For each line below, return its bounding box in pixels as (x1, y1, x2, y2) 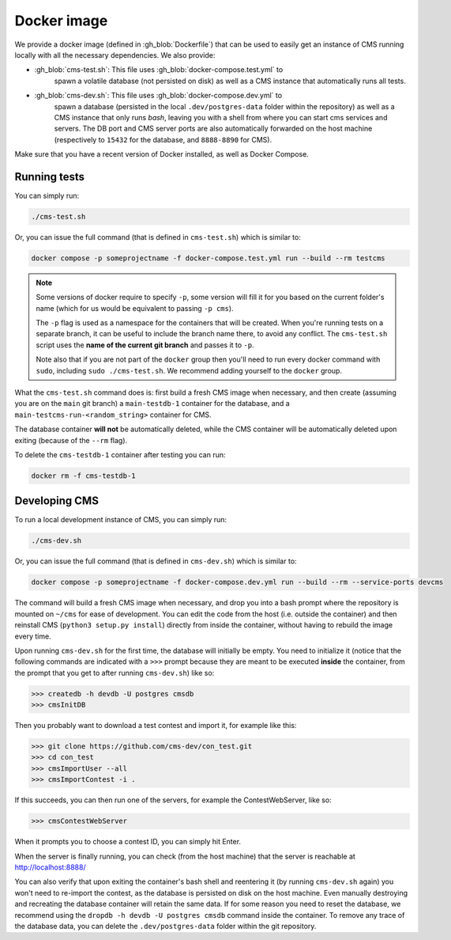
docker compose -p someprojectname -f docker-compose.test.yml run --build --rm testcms (31, 253, 386, 263)
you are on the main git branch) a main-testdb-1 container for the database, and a (14, 399, 290, 408)
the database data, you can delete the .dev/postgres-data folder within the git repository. (14, 921, 317, 931)
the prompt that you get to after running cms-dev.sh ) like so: (14, 668, 215, 677)
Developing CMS (14, 495, 99, 508)
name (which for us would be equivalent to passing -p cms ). (36, 303, 234, 313)
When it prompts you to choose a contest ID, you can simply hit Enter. (14, 837, 241, 847)
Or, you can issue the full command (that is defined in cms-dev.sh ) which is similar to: (14, 556, 297, 566)
